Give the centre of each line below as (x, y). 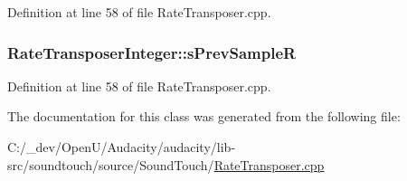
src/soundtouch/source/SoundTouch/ (111, 164)
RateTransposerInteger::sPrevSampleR (152, 52)
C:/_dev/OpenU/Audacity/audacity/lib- (122, 147)
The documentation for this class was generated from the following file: (204, 116)
